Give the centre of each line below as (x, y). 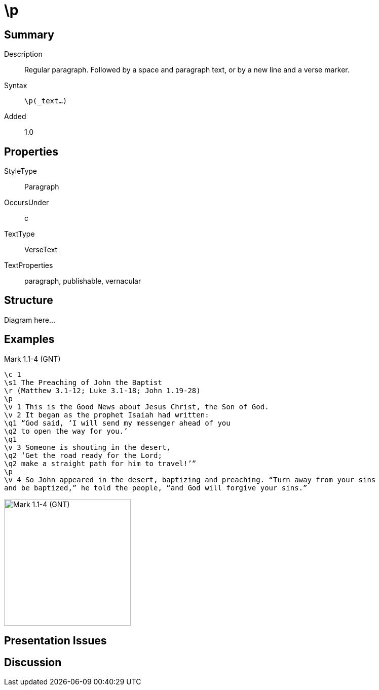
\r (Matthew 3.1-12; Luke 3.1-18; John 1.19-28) (102, 390)
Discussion (33, 662)
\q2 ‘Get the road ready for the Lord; (83, 455)
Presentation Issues (55, 641)
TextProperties (29, 265)
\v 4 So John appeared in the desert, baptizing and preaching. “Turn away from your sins (190, 480)
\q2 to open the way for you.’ (66, 431)
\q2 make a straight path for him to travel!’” (100, 463)
